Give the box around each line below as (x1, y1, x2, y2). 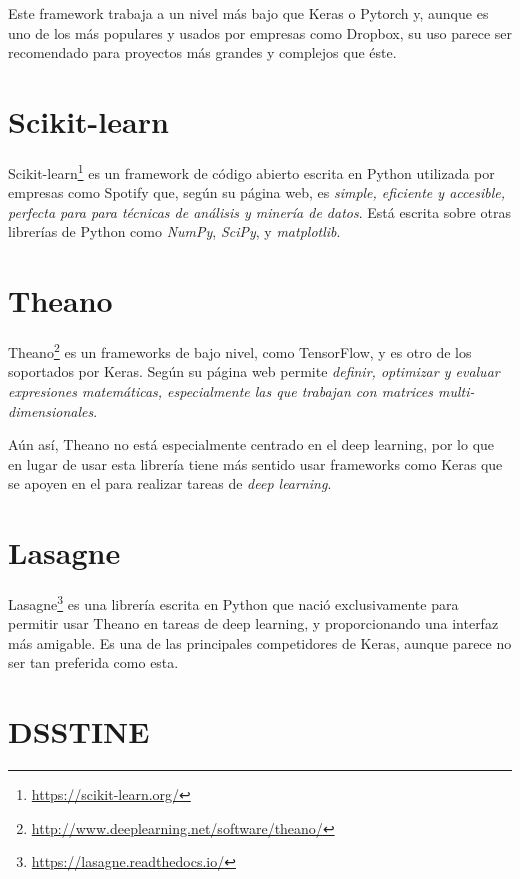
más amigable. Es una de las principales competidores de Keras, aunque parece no (8, 632, 512, 653)
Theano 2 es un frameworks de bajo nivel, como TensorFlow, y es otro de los (8, 339, 472, 362)
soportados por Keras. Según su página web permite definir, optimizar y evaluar (8, 361, 500, 382)
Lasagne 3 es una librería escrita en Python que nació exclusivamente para (8, 591, 459, 614)
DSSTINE (8, 711, 150, 752)
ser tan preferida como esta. (8, 652, 179, 673)
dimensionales (8, 400, 94, 421)
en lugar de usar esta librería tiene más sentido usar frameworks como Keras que (8, 453, 503, 474)
